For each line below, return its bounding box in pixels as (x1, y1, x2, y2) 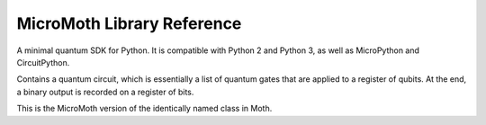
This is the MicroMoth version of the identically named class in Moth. (16, 103, 273, 114)
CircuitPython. (16, 57, 70, 67)
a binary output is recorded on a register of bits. (16, 86, 194, 97)
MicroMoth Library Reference (16, 13, 242, 33)
